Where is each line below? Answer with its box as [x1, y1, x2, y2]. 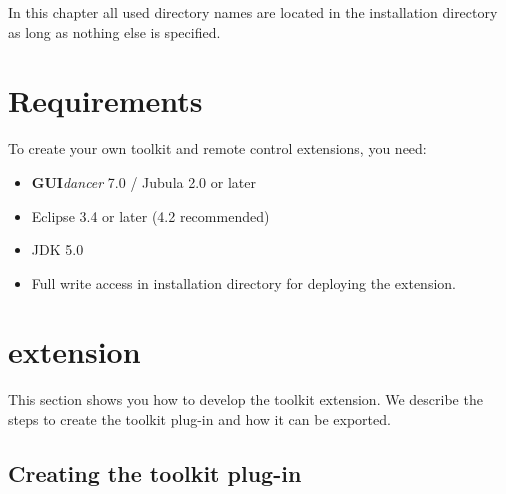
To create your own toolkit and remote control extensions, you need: [8, 138, 427, 159]
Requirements [8, 80, 203, 121]
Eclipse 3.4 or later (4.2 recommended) [31, 205, 270, 226]
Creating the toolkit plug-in [8, 457, 302, 488]
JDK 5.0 [31, 239, 84, 260]
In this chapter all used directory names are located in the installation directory [8, 2, 498, 22]
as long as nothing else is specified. [8, 21, 221, 42]
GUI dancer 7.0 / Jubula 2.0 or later [31, 171, 256, 192]
